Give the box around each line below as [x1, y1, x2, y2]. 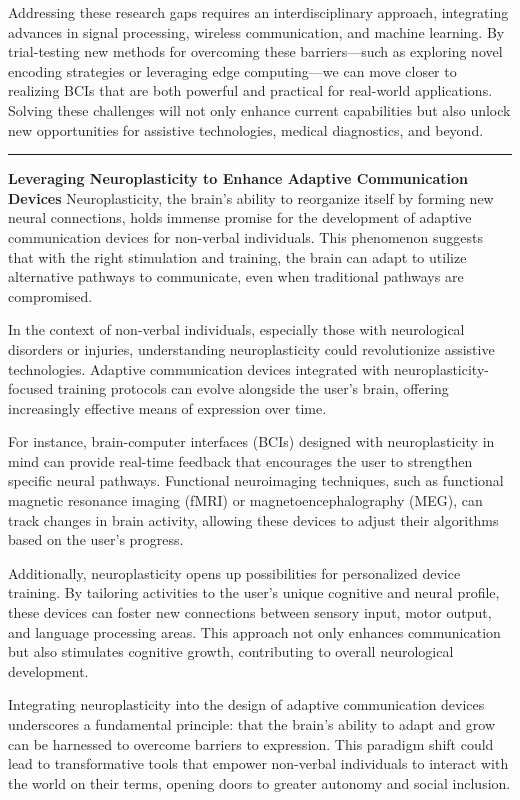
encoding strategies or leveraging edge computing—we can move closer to [8, 60, 457, 81]
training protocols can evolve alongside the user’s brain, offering [57, 378, 449, 399]
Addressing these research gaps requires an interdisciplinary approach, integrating [8, 2, 509, 22]
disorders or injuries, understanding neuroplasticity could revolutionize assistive [8, 338, 495, 359]
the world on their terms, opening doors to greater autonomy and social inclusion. [8, 772, 511, 793]
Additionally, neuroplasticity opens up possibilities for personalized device [8, 562, 461, 583]
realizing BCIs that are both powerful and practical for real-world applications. [8, 80, 493, 101]
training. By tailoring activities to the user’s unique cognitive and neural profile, [8, 582, 500, 603]
